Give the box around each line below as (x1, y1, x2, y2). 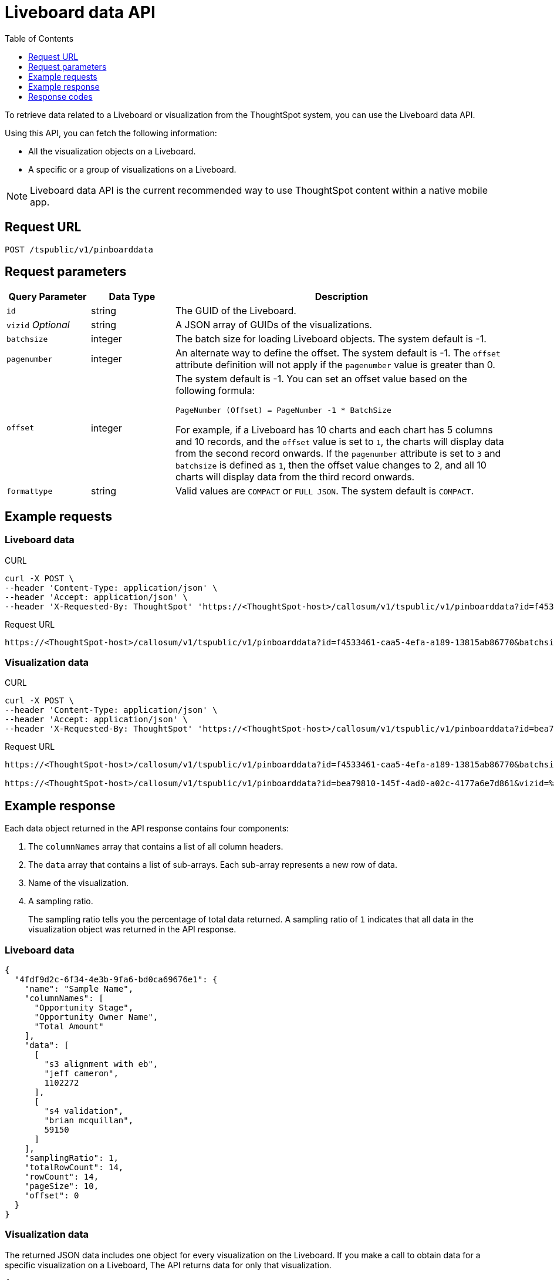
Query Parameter (8, 291, 87, 303)
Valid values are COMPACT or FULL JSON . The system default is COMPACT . (175, 485, 474, 497)
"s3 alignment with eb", (44, 1059, 158, 1069)
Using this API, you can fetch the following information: (5, 127, 217, 138)
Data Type (109, 291, 156, 303)
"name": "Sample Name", (24, 984, 134, 993)
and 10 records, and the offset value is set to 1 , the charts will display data (175, 436, 504, 448)
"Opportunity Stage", (34, 1003, 134, 1012)
